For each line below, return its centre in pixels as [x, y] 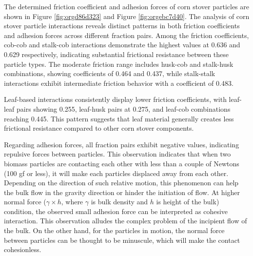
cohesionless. [23, 249]
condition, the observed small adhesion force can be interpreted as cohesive [116, 211]
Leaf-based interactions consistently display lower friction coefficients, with [115, 99]
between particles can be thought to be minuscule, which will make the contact [122, 240]
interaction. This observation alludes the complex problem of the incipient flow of [126, 221]
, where [72, 202]
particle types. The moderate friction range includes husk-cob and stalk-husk [119, 64]
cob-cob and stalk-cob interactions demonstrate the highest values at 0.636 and [122, 45]
